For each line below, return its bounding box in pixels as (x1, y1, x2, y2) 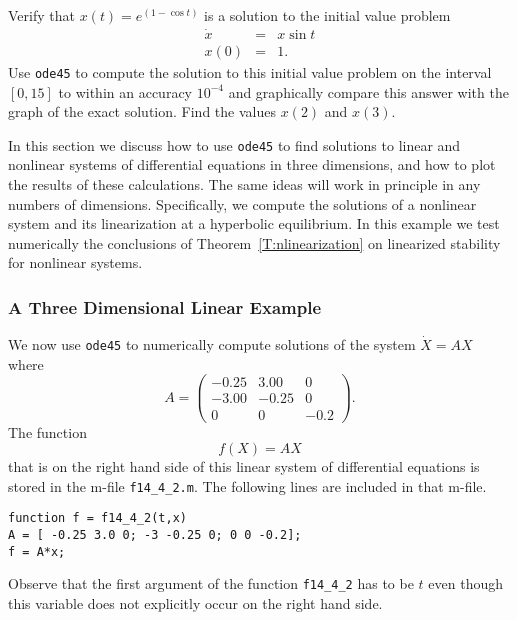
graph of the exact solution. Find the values (8, 101, 276, 122)
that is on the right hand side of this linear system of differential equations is (8, 456, 480, 477)
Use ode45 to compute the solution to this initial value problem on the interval (8, 61, 492, 82)
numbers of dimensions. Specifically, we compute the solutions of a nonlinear (8, 193, 477, 214)
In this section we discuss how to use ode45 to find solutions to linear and (8, 134, 461, 155)
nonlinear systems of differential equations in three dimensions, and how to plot (8, 154, 496, 175)
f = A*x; (8, 544, 66, 559)
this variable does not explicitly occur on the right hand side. (8, 593, 383, 614)
